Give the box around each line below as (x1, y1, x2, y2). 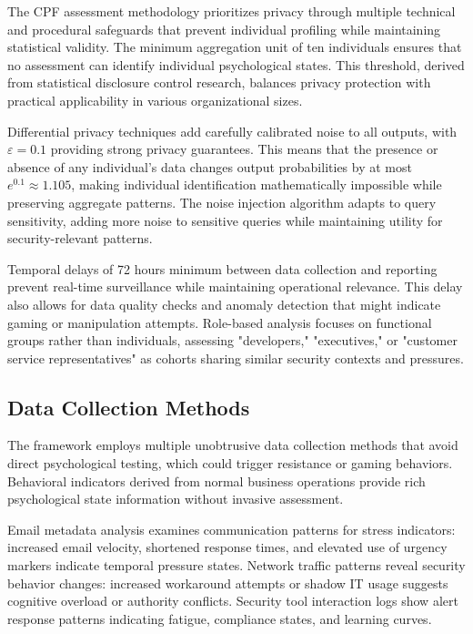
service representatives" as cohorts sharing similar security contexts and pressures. (7, 348, 464, 367)
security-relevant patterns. (7, 229, 153, 248)
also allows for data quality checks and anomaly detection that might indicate (7, 294, 441, 313)
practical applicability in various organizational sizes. (7, 90, 303, 109)
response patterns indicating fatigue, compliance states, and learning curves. (7, 608, 432, 628)
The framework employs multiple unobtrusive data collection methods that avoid (7, 435, 458, 455)
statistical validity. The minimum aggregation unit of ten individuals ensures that (7, 37, 462, 56)
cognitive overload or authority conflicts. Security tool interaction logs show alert (7, 591, 458, 610)
